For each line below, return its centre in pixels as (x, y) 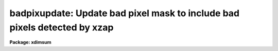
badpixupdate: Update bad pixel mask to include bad (125, 13)
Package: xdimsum (30, 42)
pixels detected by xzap (62, 27)
